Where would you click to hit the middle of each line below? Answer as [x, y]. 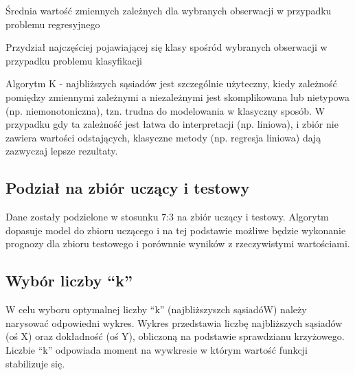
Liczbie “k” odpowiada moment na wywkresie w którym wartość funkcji [157, 349]
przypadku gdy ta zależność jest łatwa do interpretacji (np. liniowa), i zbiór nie [172, 124]
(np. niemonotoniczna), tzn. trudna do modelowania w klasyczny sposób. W [165, 110]
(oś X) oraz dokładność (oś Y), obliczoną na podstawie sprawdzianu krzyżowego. [175, 336]
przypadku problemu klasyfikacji [74, 60]
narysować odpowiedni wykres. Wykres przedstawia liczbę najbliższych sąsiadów [174, 322]
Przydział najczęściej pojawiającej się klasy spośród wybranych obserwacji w [167, 47]
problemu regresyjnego [53, 24]
